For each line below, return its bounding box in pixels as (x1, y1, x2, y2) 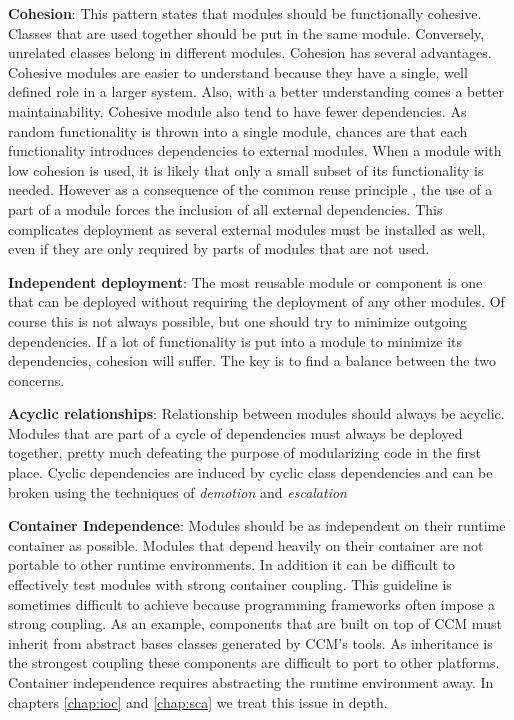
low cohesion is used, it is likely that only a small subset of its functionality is (8, 159, 484, 180)
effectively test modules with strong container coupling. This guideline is (8, 574, 452, 595)
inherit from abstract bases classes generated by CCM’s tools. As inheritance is (8, 632, 493, 653)
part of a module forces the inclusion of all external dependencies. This (8, 198, 443, 219)
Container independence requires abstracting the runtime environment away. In (8, 672, 494, 692)
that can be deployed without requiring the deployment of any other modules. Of (8, 291, 505, 312)
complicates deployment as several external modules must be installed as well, (8, 218, 486, 239)
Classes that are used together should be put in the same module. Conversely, (8, 22, 485, 43)
